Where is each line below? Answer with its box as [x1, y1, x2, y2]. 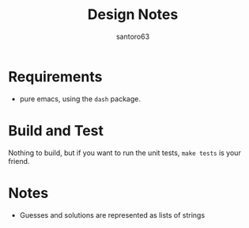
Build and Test [8, 121, 104, 139]
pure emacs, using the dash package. [19, 93, 141, 104]
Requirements [8, 67, 103, 85]
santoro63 [115, 32, 150, 41]
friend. [8, 156, 30, 165]
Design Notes [87, 6, 179, 24]
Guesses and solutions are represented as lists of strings [19, 210, 206, 219]
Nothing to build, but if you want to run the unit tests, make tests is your [8, 148, 241, 158]
